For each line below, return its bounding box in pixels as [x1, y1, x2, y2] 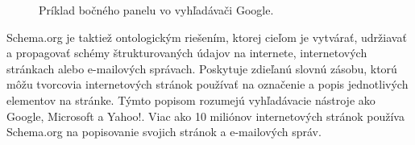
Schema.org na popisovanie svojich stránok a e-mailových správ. [6, 123, 322, 140]
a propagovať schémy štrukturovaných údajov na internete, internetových [6, 44, 367, 61]
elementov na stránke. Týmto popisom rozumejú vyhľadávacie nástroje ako [6, 91, 376, 108]
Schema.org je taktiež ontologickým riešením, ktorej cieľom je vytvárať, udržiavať [6, 28, 407, 45]
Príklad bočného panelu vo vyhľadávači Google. [39, 2, 274, 18]
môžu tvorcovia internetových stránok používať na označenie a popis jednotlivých [6, 76, 409, 93]
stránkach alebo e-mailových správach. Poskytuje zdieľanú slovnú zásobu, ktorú [6, 60, 397, 77]
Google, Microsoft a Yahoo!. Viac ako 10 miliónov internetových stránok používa [6, 107, 405, 124]
